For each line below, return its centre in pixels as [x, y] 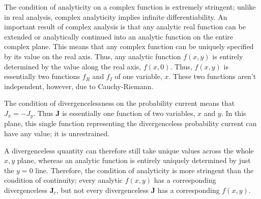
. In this [234, 113]
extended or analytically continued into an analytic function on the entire [119, 36]
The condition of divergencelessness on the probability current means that [120, 103]
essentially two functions [42, 76]
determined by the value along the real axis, [73, 66]
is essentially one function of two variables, [129, 113]
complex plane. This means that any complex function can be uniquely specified [129, 46]
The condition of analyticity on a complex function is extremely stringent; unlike [130, 7]
